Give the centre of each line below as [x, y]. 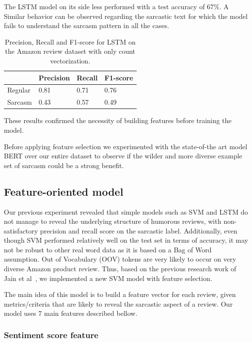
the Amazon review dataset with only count [70, 51]
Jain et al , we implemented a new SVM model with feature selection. [108, 278]
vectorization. [70, 60]
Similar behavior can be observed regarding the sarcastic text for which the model [126, 16]
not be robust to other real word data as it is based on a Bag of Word [108, 249]
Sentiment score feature [51, 334]
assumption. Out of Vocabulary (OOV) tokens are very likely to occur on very [120, 259]
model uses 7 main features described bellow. [71, 313]
